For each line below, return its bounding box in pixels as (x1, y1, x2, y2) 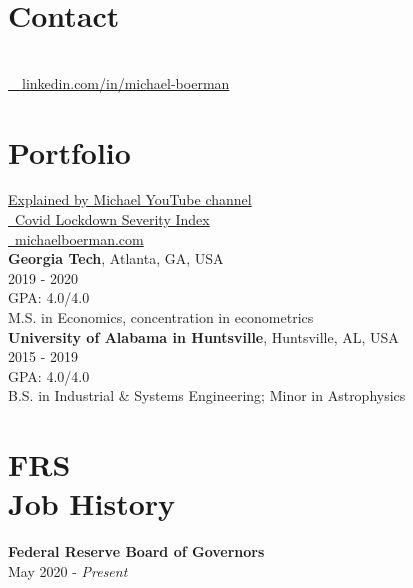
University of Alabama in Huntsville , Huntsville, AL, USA (8, 326, 399, 347)
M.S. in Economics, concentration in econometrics (8, 307, 314, 327)
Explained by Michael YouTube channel (8, 189, 252, 210)
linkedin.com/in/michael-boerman (21, 72, 230, 93)
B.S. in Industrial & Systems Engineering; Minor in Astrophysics (8, 385, 406, 406)
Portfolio (8, 131, 131, 172)
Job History (8, 483, 176, 524)
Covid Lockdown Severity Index (14, 209, 210, 230)
